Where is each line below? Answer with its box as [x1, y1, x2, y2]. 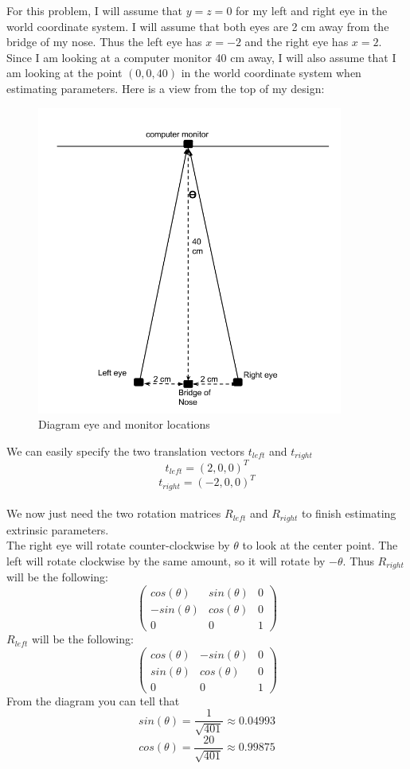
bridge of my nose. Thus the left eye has [6, 33, 202, 50]
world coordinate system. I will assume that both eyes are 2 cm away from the [6, 17, 389, 34]
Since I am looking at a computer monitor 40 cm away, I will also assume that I [6, 49, 396, 65]
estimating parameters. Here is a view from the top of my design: [6, 80, 325, 96]
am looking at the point [6, 64, 123, 81]
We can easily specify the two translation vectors [6, 442, 245, 459]
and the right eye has [244, 33, 349, 50]
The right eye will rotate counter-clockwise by [6, 537, 230, 553]
